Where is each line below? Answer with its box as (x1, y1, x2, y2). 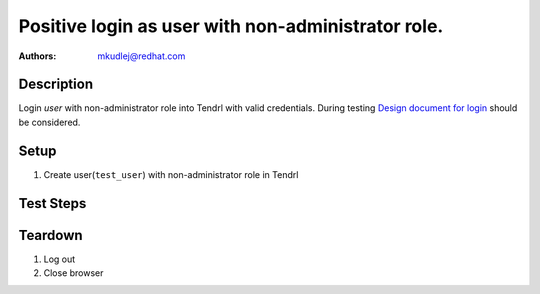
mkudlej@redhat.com (97, 50, 186, 62)
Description (18, 76, 94, 93)
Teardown (18, 226, 84, 244)
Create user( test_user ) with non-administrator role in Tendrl (43, 168, 299, 180)
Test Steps (18, 195, 87, 212)
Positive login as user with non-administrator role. (18, 15, 444, 37)
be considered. (18, 116, 81, 128)
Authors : (18, 50, 57, 62)
